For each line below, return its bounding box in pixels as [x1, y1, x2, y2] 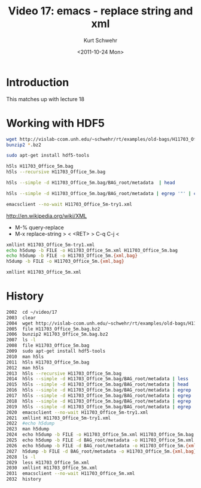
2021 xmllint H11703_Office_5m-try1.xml [6, 415, 111, 421]
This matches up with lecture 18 [6, 95, 85, 102]
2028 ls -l [6, 454, 36, 460]
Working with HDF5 [6, 116, 105, 130]
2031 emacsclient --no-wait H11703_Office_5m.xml [6, 471, 135, 477]
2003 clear [6, 314, 36, 321]
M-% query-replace [14, 223, 65, 231]
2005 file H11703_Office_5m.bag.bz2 [6, 326, 100, 332]
